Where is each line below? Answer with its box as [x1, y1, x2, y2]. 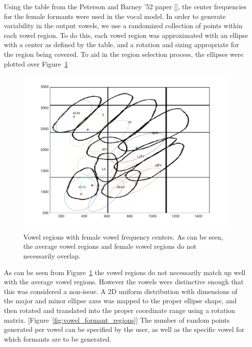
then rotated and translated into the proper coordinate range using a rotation [4, 305, 235, 315]
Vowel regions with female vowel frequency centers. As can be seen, [23, 231, 223, 242]
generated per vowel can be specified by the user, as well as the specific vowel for [4, 324, 245, 334]
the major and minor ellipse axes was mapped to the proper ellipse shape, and [4, 295, 237, 306]
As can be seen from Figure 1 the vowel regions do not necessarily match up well [4, 267, 246, 277]
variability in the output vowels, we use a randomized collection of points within [4, 20, 243, 31]
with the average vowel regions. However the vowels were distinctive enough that [4, 277, 244, 287]
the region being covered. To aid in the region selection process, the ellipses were [4, 49, 244, 59]
